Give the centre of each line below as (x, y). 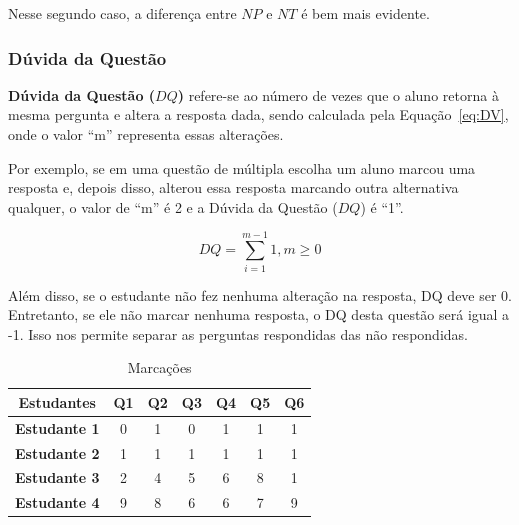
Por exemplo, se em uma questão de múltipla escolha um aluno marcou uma (242, 167)
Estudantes (57, 401)
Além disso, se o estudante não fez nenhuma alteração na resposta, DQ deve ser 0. (260, 294)
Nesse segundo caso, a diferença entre (122, 13)
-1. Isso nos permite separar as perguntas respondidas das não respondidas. (238, 333)
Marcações (159, 367)
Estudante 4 (57, 502)
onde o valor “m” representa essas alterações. (146, 134)
